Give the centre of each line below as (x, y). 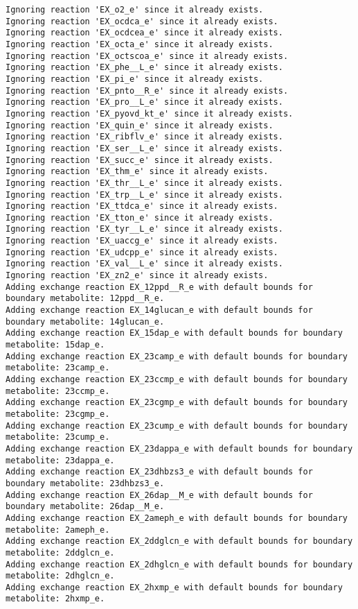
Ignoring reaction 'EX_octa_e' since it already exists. (140, 44)
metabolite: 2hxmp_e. (55, 599)
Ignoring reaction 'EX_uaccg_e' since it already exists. (142, 241)
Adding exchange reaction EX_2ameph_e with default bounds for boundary (177, 518)
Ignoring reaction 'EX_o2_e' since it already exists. (135, 10)
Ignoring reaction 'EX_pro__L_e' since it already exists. (144, 102)
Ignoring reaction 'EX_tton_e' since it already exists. (140, 217)
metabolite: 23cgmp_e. (58, 414)
